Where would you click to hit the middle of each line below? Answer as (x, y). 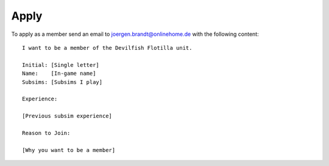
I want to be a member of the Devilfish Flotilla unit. (107, 48)
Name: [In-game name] (59, 74)
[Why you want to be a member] (69, 150)
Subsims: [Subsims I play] (62, 82)
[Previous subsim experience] (67, 116)
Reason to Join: (46, 133)
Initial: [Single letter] (61, 65)
